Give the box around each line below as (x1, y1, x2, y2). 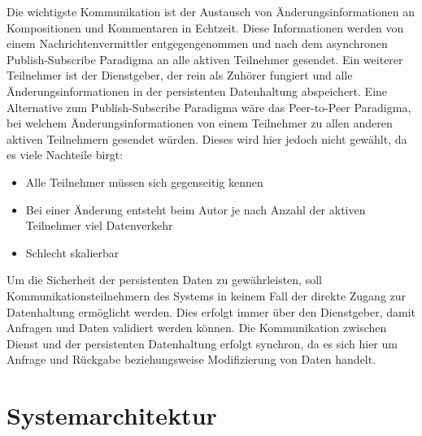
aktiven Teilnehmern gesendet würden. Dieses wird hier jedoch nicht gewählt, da (7, 130, 407, 147)
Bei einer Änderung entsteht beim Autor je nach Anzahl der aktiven (25, 201, 366, 218)
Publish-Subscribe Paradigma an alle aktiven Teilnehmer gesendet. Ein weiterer (7, 50, 403, 67)
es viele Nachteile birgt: (7, 146, 124, 163)
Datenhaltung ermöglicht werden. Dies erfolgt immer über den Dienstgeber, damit (7, 303, 416, 320)
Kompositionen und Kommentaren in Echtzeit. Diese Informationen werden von (7, 19, 404, 36)
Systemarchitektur (7, 399, 217, 432)
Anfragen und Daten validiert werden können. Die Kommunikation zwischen (7, 319, 387, 336)
